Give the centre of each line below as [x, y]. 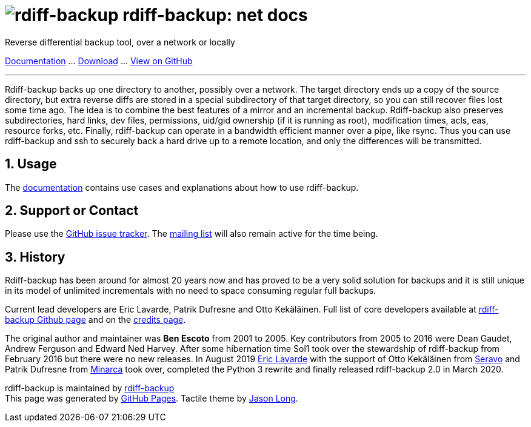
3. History [35, 257]
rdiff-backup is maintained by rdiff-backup [90, 388]
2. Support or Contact [72, 211]
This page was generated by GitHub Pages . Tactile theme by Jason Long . [152, 399]
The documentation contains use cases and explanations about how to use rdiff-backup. [182, 187]
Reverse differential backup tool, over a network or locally [120, 42]
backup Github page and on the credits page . [95, 320]
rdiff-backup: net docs [215, 15]
